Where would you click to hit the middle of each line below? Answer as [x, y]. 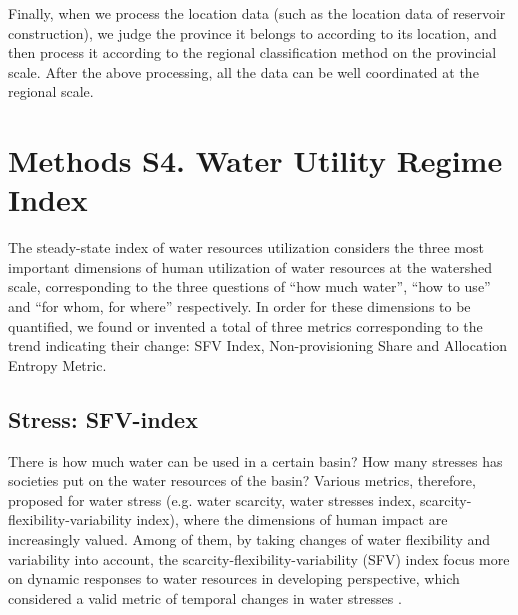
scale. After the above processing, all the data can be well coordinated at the [243, 71]
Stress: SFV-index [103, 418]
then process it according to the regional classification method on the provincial [252, 52]
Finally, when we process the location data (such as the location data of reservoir [257, 13]
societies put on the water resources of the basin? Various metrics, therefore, [242, 480]
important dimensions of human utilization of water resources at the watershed [250, 266]
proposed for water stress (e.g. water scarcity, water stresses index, [212, 499]
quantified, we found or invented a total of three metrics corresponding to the [245, 325]
